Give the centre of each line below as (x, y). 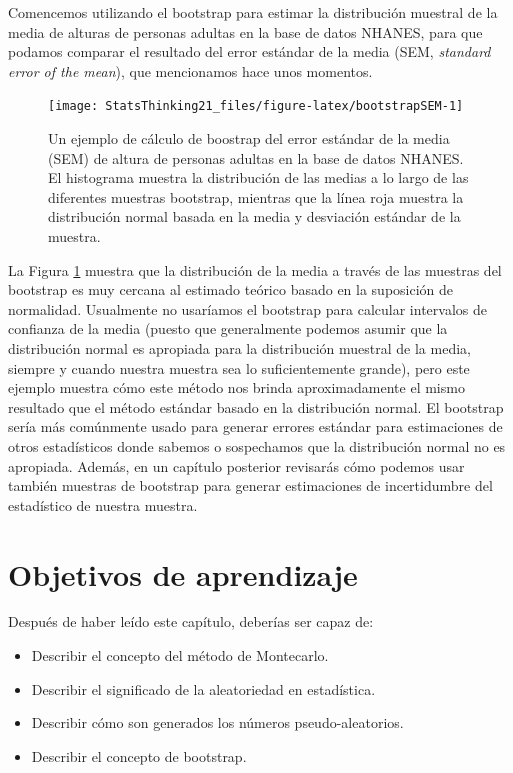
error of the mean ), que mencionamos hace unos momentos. (190, 70)
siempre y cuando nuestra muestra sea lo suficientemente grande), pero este (239, 367)
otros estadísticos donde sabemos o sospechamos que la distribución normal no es (257, 445)
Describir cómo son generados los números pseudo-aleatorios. (217, 722)
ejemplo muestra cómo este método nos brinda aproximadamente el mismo (236, 387)
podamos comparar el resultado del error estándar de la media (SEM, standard (249, 51)
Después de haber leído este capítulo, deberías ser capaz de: (191, 621)
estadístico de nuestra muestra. (103, 504)
